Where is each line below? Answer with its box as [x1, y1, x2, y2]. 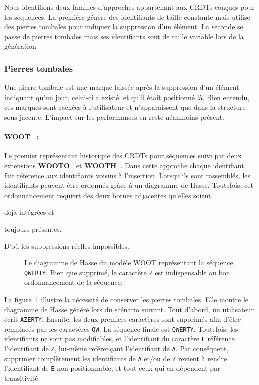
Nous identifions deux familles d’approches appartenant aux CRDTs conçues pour [4, 2, 255, 12]
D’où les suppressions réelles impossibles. [4, 240, 129, 251]
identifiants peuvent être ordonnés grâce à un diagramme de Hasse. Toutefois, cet [4, 180, 253, 190]
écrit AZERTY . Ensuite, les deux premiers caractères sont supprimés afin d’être [4, 314, 241, 324]
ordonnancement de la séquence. [24, 277, 123, 287]
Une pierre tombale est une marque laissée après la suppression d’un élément [4, 82, 239, 92]
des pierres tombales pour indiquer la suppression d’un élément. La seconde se [4, 21, 243, 32]
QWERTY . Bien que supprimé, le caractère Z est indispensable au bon [24, 267, 230, 277]
